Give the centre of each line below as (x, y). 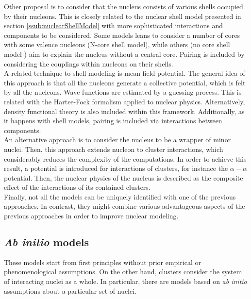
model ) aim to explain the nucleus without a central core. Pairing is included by (124, 54)
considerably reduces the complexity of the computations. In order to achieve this (125, 158)
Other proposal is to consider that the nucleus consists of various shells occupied (124, 6)
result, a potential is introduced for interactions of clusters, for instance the (116, 168)
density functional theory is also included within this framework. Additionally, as (124, 111)
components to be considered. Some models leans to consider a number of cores (122, 35)
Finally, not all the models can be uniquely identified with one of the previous (120, 196)
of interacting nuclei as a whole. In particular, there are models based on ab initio (125, 281)
